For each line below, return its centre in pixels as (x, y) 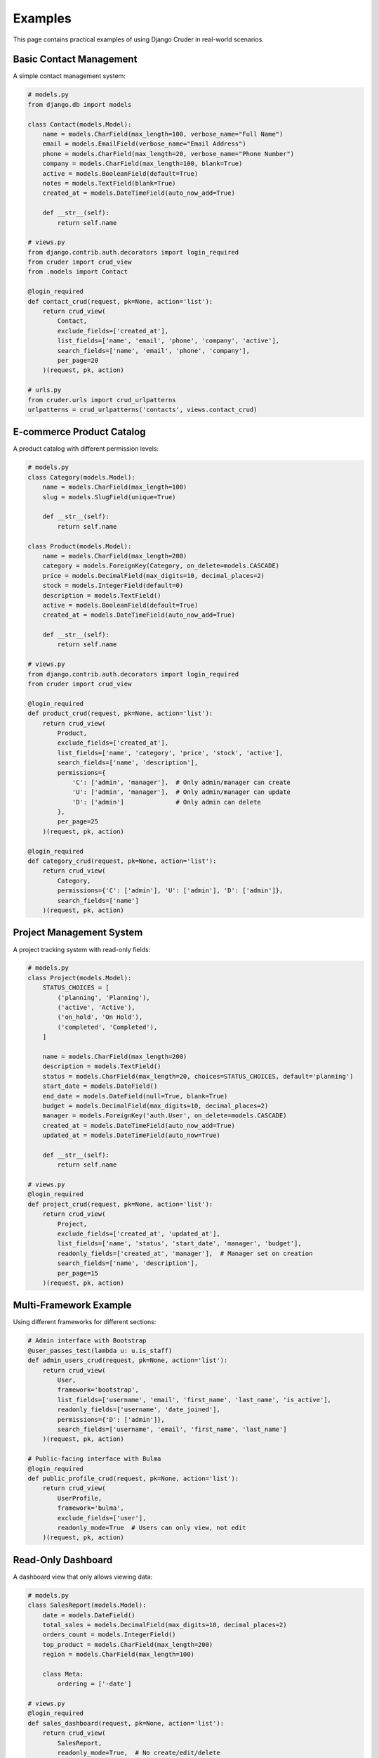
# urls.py (45, 390)
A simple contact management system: (69, 76)
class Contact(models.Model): (80, 124)
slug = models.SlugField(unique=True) (109, 497)
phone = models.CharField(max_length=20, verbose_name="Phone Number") (168, 154)
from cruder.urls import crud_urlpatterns (102, 400)
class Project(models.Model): (80, 978)
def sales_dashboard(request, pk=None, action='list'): (126, 1723)
